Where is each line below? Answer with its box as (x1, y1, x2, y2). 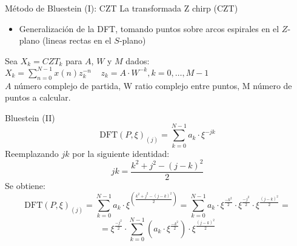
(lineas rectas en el (42, 34, 112, 47)
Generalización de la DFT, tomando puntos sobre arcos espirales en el (19, 22, 279, 35)
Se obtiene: (5, 179, 45, 191)
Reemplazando (5, 147, 59, 159)
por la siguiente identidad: (72, 147, 170, 159)
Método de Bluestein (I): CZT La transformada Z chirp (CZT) (5, 2, 238, 14)
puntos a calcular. (5, 91, 71, 104)
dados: (125, 54, 150, 67)
